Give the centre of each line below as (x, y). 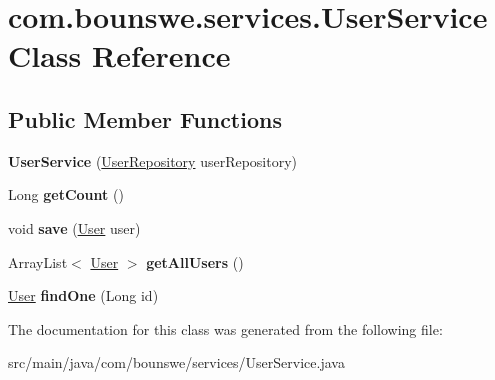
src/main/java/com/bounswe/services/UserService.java (176, 362)
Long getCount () (66, 194)
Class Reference (119, 55)
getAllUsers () (195, 261)
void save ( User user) (74, 227)
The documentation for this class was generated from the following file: (225, 328)
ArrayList (38, 261)
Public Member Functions (145, 118)
